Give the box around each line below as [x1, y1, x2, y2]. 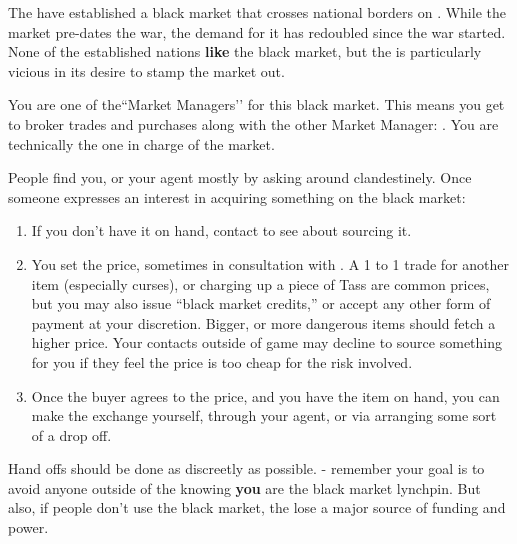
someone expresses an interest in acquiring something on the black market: [8, 186, 466, 207]
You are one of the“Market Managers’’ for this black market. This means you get [8, 94, 505, 115]
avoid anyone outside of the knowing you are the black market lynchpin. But [8, 477, 481, 498]
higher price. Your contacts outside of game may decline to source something [31, 332, 502, 353]
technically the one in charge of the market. [8, 133, 275, 154]
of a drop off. [31, 424, 112, 445]
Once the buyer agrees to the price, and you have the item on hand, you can [31, 385, 500, 406]
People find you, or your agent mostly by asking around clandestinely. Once [8, 167, 472, 188]
